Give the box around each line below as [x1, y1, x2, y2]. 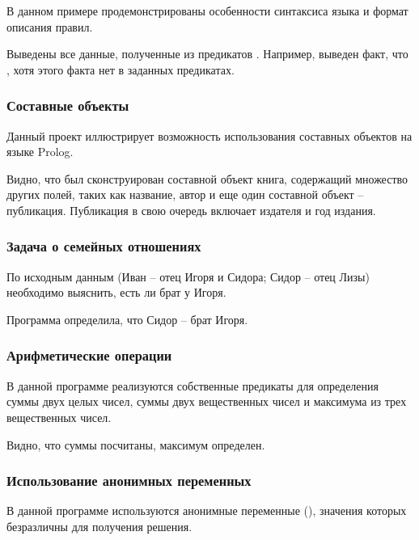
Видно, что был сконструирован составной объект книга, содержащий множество [6, 170, 408, 187]
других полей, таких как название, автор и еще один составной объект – [6, 186, 364, 203]
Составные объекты [6, 95, 129, 116]
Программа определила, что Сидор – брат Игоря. [6, 310, 248, 327]
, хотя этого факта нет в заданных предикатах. [6, 61, 235, 78]
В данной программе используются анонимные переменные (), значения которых [6, 502, 407, 519]
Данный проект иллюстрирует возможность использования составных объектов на [6, 127, 413, 144]
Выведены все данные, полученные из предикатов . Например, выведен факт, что [6, 45, 408, 62]
